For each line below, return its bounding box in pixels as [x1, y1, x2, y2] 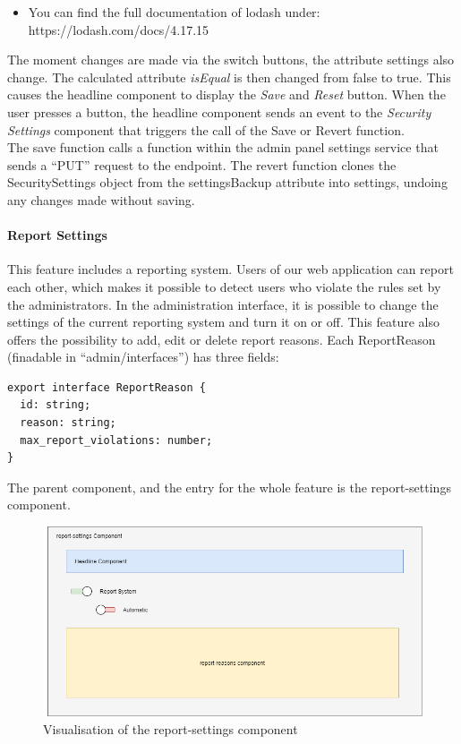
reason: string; [20, 416, 116, 430]
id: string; [20, 398, 91, 412]
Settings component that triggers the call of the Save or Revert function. [7, 120, 405, 139]
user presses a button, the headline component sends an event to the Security [7, 102, 431, 121]
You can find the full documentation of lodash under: [28, 3, 320, 21]
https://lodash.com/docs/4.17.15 [28, 20, 209, 38]
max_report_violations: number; [20, 433, 213, 447]
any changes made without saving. [7, 190, 195, 209]
